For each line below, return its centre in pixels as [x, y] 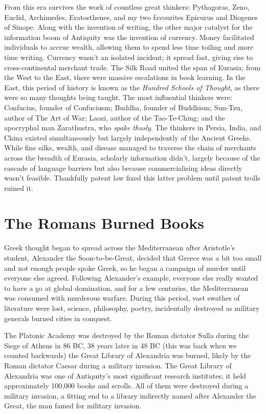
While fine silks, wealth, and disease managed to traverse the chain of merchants [130, 147]
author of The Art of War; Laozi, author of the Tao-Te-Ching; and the [115, 117]
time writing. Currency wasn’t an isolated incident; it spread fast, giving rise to [129, 57]
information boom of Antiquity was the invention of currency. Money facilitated [129, 37]
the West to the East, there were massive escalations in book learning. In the [125, 77]
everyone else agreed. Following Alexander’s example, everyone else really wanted [131, 278]
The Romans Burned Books [104, 223]
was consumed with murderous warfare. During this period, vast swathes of [122, 298]
